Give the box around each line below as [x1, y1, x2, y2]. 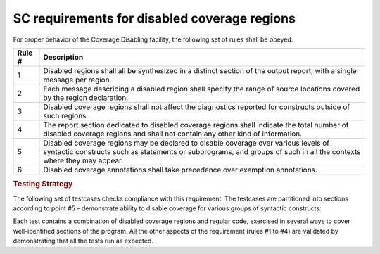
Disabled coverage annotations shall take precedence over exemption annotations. [43, 165, 318, 174]
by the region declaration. [43, 92, 129, 102]
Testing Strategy [13, 179, 73, 189]
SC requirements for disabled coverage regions [13, 11, 296, 26]
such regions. [43, 110, 89, 120]
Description [43, 52, 84, 62]
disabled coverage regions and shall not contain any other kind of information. [43, 129, 303, 139]
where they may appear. [43, 155, 124, 165]
